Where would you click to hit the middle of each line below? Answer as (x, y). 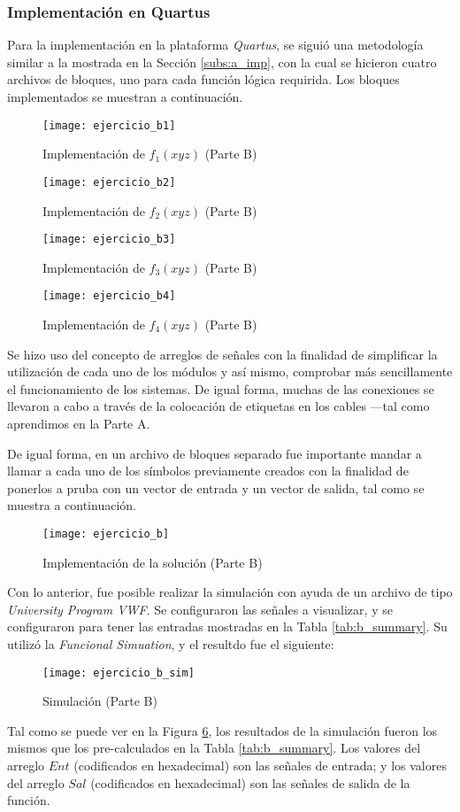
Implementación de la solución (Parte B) (153, 562)
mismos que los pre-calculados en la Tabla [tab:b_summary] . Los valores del (214, 748)
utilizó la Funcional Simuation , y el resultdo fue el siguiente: (171, 643)
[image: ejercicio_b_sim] (119, 673)
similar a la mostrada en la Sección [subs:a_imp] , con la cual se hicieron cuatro (222, 62)
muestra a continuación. (72, 505)
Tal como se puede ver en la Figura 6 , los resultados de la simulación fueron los (222, 730)
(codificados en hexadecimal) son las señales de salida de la (250, 782)
